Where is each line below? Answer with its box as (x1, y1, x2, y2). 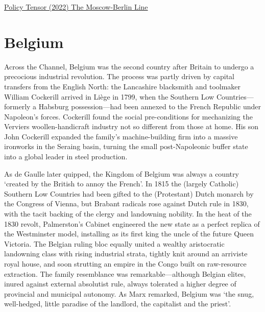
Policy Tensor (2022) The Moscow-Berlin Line (4, 2, 148, 12)
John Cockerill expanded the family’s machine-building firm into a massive (4, 131, 238, 141)
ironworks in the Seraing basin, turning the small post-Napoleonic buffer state (4, 141, 248, 152)
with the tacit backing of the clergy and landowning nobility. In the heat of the (4, 208, 252, 219)
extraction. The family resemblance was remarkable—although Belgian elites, (4, 268, 246, 279)
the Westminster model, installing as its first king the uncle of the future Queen (4, 228, 254, 239)
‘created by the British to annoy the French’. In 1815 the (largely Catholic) (4, 178, 239, 189)
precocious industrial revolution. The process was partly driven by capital (4, 71, 234, 82)
